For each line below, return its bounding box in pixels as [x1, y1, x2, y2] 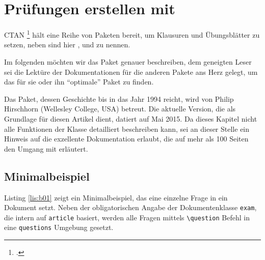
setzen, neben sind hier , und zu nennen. [4, 39, 130, 50]
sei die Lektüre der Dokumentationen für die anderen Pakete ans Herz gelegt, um [4, 66, 258, 77]
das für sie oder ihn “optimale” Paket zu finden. [4, 76, 154, 87]
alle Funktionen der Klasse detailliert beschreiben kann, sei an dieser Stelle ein [4, 123, 250, 134]
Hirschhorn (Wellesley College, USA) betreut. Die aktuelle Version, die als [4, 103, 236, 114]
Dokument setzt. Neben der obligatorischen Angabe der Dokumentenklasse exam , [4, 202, 257, 213]
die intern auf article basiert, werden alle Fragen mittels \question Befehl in [4, 212, 250, 222]
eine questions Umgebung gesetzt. [4, 222, 114, 233]
